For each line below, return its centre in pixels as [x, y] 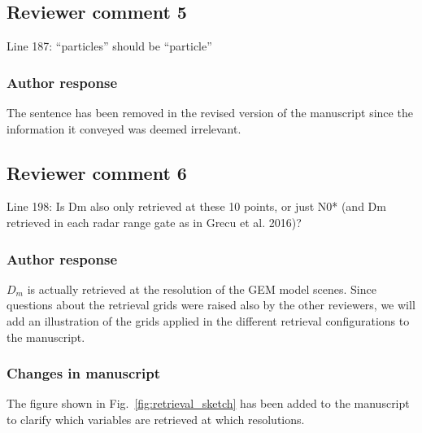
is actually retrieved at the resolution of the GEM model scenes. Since [202, 289]
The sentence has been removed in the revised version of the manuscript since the [210, 113]
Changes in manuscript [84, 373]
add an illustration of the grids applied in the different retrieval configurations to [208, 321]
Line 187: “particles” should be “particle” [109, 46]
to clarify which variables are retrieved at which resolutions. [156, 419]
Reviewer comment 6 [97, 172]
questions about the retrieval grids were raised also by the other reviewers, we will [211, 305]
